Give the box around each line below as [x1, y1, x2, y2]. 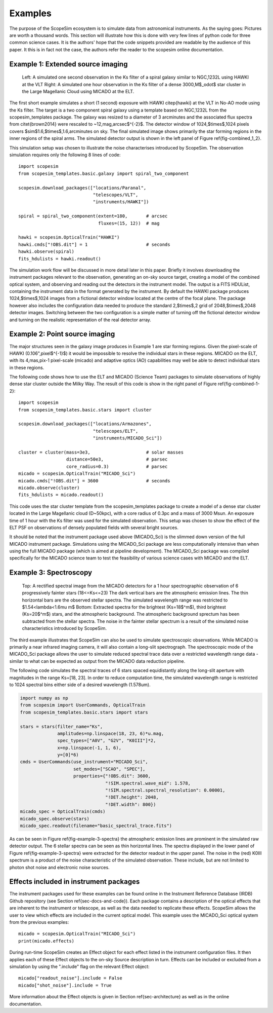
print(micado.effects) [18, 938, 75, 944]
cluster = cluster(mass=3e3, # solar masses [18, 449, 184, 455]
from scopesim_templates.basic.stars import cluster [18, 407, 152, 412]
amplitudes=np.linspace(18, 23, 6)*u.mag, [57, 730, 164, 736]
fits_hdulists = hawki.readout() [18, 256, 101, 261]
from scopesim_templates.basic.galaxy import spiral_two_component [18, 170, 189, 176]
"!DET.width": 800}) [105, 801, 156, 807]
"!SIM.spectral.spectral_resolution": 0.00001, [105, 787, 225, 793]
